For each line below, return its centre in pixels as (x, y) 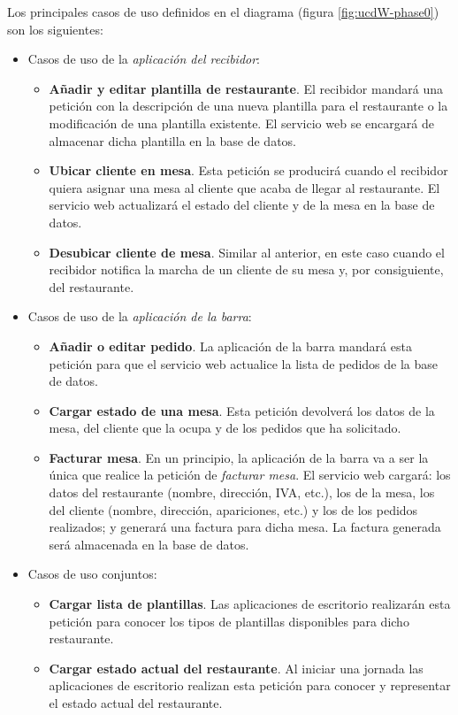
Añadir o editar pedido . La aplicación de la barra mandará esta (230, 346)
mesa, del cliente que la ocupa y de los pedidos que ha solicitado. (225, 428)
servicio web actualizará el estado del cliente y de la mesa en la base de (242, 205)
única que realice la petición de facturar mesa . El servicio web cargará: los (250, 475)
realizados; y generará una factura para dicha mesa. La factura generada (245, 527)
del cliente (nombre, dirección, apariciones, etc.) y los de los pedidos (233, 509)
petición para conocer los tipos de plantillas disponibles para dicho (229, 621)
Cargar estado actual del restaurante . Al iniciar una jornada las (236, 668)
